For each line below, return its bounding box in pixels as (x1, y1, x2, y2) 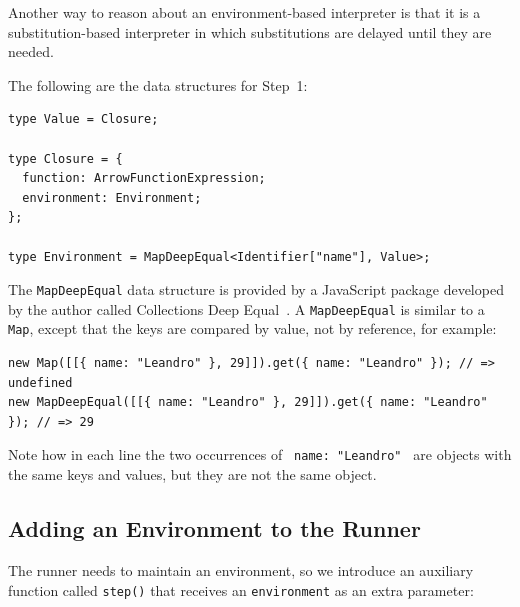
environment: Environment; (22, 190, 202, 205)
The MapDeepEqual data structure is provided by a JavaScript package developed (8, 279, 504, 300)
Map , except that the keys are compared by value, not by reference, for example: (8, 318, 497, 339)
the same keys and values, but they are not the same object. (8, 464, 377, 485)
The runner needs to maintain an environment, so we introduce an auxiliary (8, 559, 474, 580)
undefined (8, 375, 73, 390)
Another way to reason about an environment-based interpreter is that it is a (8, 2, 481, 22)
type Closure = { (8, 151, 123, 166)
